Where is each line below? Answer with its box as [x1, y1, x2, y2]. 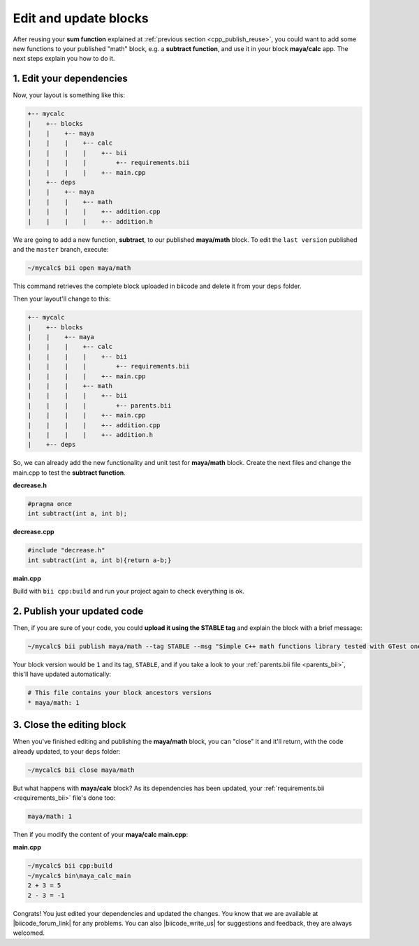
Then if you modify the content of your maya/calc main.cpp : [13, 831, 189, 839]
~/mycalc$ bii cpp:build [27, 862, 113, 870]
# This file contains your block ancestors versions [27, 689, 212, 697]
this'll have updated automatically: [13, 670, 112, 678]
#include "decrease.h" [27, 546, 105, 554]
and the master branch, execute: [13, 245, 109, 253]
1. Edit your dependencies [13, 73, 128, 85]
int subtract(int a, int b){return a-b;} [27, 556, 172, 564]
